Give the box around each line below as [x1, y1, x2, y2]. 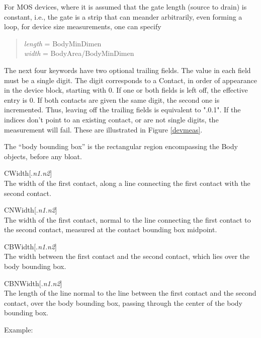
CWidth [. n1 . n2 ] [4, 168, 52, 178]
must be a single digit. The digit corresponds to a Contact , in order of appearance [4, 75, 257, 85]
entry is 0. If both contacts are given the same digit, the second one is [4, 94, 220, 105]
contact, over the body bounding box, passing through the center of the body [4, 297, 242, 308]
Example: [4, 324, 33, 335]
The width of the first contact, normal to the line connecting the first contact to [4, 214, 251, 225]
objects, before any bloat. [4, 151, 82, 161]
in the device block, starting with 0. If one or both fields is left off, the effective [4, 85, 248, 95]
